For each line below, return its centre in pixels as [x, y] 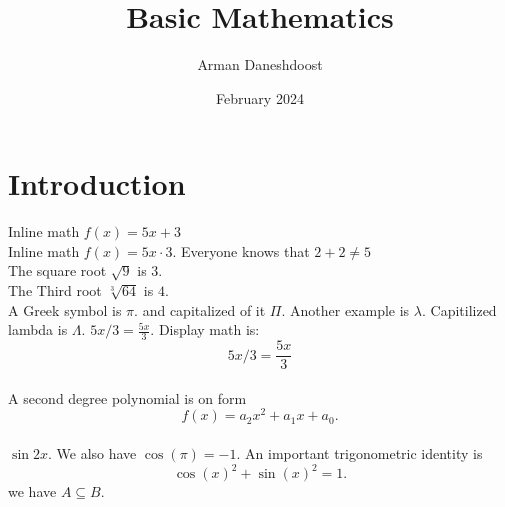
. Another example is [345, 309]
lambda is [38, 329]
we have [32, 491]
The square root [57, 270]
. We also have [92, 452]
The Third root [55, 290]
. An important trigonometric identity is [359, 452]
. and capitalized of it [200, 309]
